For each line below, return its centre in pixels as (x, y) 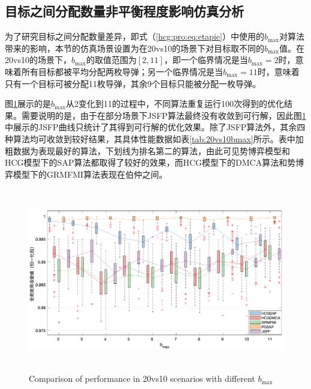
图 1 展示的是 (28, 104)
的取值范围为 (111, 60)
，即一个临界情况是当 (206, 60)
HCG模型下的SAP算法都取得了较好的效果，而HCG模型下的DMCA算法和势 (150, 162)
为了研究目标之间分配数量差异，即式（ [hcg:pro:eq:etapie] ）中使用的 (135, 36)
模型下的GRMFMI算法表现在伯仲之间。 (90, 174)
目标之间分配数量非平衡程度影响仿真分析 (124, 11)
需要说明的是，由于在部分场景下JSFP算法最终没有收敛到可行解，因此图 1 (164, 115)
